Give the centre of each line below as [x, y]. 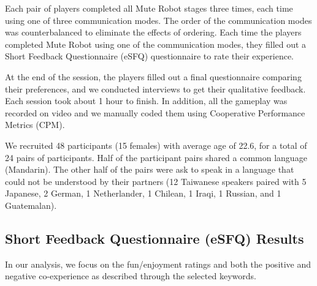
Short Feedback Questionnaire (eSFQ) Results [155, 238]
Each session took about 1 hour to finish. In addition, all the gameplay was [146, 101]
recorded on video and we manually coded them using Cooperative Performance [155, 112]
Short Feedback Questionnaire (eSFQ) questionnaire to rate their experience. [149, 56]
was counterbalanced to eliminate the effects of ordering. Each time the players [153, 32]
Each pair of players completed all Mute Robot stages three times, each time [149, 8]
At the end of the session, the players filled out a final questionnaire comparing [153, 76]
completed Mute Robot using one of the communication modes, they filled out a [156, 44]
